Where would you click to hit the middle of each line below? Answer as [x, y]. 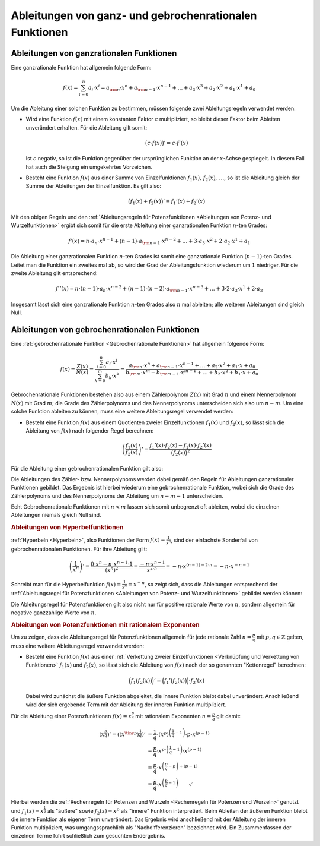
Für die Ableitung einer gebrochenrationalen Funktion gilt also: [87, 468]
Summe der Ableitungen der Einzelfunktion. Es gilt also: [94, 186]
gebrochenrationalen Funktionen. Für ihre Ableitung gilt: [79, 549]
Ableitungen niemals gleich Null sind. [56, 515]
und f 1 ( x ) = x [27, 812]
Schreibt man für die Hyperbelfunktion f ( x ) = [66, 584]
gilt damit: [229, 716]
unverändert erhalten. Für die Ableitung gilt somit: [87, 127]
